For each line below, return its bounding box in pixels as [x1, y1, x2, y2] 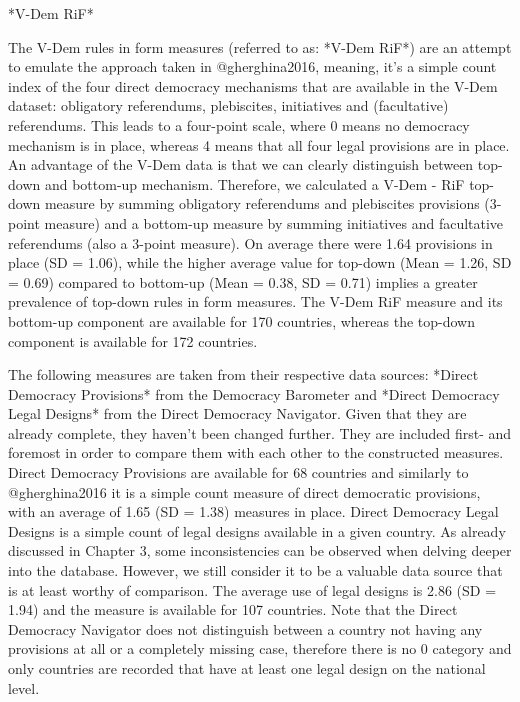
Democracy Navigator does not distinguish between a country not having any [8, 618, 483, 639]
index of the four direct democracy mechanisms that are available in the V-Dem [8, 75, 498, 96]
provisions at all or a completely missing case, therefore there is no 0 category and [8, 638, 512, 659]
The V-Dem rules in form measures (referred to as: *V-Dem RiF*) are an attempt [8, 36, 512, 57]
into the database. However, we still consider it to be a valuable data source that [8, 560, 503, 581]
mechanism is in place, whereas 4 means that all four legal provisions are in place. [8, 134, 510, 155]
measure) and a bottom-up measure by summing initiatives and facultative [44, 212, 504, 233]
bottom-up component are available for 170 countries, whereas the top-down [8, 310, 475, 331]
